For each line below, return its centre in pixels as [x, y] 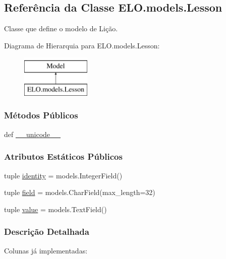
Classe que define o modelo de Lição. [61, 28]
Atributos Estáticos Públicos [63, 156]
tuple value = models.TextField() [55, 209]
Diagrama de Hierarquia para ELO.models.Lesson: [82, 45]
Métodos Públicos [41, 115]
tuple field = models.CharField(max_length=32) [80, 192]
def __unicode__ [33, 134]
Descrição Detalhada [47, 232]
